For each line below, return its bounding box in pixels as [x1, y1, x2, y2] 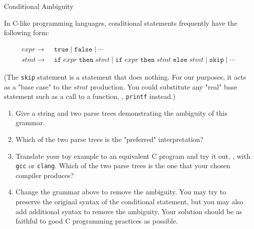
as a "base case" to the [4, 81, 72, 92]
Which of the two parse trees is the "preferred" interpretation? [15, 134, 204, 144]
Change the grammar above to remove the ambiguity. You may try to [15, 186, 226, 197]
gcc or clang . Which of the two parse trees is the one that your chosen [15, 160, 230, 171]
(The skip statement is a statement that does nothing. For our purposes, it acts [4, 71, 246, 82]
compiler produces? [15, 170, 74, 180]
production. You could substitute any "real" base [90, 81, 237, 92]
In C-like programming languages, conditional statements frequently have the [4, 17, 237, 28]
